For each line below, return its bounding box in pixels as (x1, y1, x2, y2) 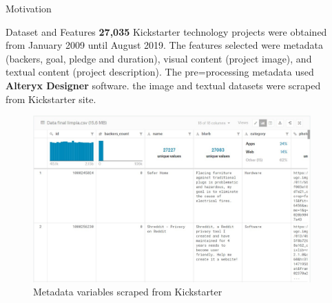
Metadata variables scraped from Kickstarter (33, 284, 222, 299)
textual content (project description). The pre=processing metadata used (6, 65, 314, 79)
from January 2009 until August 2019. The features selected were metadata (6, 38, 323, 52)
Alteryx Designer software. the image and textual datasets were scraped (6, 78, 321, 92)
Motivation (6, 1, 52, 15)
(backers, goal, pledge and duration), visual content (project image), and (6, 51, 312, 65)
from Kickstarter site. (6, 91, 96, 106)
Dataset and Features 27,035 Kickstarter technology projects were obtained (6, 24, 327, 38)
